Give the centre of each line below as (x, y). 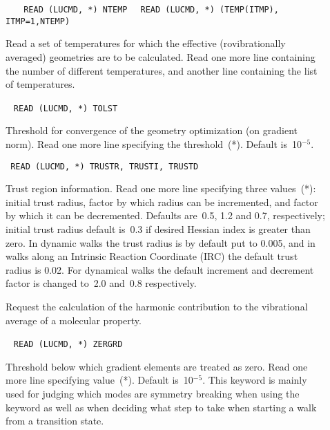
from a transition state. (55, 421)
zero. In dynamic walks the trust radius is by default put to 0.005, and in (161, 242)
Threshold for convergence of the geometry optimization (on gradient (152, 130)
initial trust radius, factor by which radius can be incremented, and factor (162, 202)
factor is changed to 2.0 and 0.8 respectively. (101, 283)
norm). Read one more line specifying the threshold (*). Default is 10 (154, 143)
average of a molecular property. (74, 320)
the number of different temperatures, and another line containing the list (162, 70)
